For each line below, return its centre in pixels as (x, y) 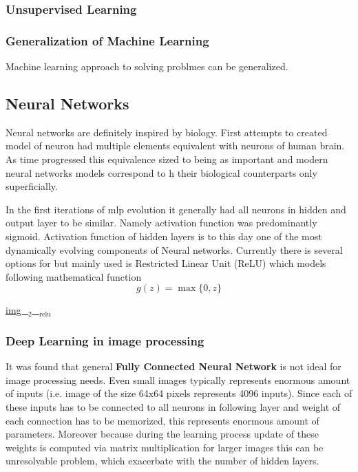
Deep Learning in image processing (105, 340)
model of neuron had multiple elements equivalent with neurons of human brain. (175, 146)
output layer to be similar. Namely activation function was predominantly (161, 223)
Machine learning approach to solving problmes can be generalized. (147, 66)
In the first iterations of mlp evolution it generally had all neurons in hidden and (176, 209)
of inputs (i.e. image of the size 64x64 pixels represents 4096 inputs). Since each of (179, 393)
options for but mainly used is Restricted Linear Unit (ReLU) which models (166, 263)
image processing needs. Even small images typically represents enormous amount (178, 379)
